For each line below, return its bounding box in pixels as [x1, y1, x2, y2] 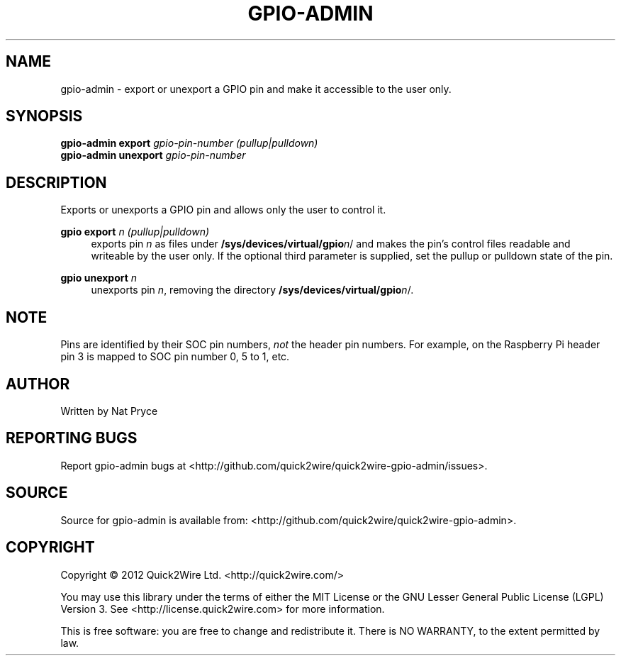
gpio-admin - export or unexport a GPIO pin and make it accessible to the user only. [60, 82, 452, 95]
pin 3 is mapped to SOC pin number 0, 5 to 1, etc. [60, 350, 290, 363]
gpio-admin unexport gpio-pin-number [60, 149, 246, 162]
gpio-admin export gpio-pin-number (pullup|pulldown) [60, 137, 318, 150]
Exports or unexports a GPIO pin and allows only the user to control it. [60, 204, 386, 216]
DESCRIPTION [6, 173, 107, 191]
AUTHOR [6, 374, 70, 393]
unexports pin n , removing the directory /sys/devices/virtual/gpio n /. [91, 284, 414, 296]
